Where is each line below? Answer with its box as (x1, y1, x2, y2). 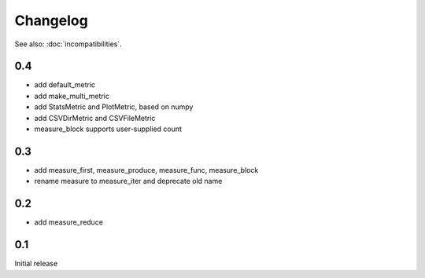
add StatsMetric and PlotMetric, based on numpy (34, 102, 194, 112)
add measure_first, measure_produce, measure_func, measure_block (34, 165, 259, 174)
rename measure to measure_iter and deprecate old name (34, 177, 223, 186)
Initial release (14, 259, 58, 269)
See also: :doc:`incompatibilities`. (14, 39, 122, 49)
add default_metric (34, 80, 96, 90)
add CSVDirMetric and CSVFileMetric (34, 113, 156, 123)
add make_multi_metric (34, 91, 110, 101)
